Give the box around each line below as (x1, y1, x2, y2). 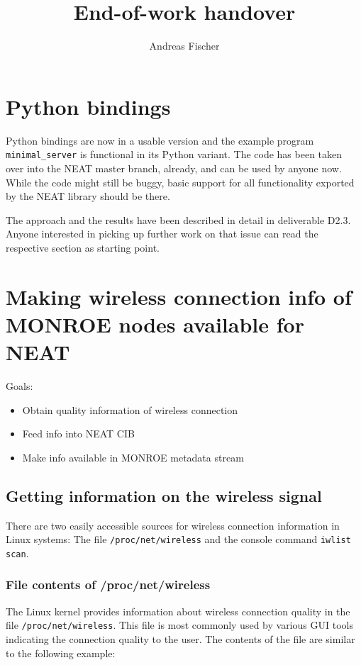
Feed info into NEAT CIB (22, 426, 135, 441)
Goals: (6, 378, 33, 393)
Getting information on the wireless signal (6, 484, 322, 506)
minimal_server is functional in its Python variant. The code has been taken (6, 147, 343, 162)
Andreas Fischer (149, 38, 220, 53)
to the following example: (6, 645, 116, 660)
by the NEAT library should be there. (6, 189, 170, 203)
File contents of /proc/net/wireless (6, 576, 211, 593)
